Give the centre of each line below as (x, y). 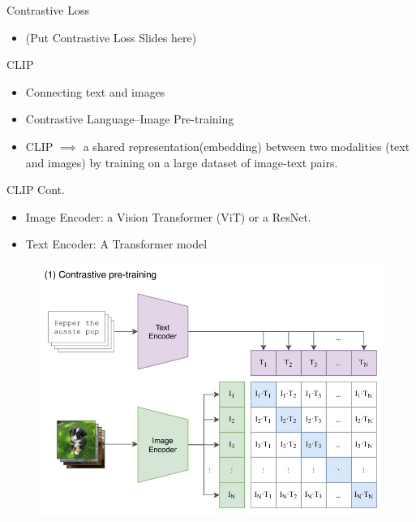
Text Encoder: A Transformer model (116, 244)
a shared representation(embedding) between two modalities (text (247, 146)
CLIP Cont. (36, 190)
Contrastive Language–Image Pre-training (130, 119)
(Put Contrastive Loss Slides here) (111, 37)
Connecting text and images (95, 91)
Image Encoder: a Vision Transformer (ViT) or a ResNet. (168, 216)
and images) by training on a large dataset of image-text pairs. (182, 162)
